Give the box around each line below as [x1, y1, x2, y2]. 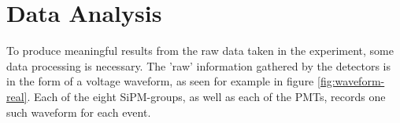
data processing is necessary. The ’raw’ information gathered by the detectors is [6, 57, 391, 74]
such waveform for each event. [6, 103, 151, 120]
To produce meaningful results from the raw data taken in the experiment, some [6, 42, 394, 59]
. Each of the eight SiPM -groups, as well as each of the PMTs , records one [27, 88, 386, 104]
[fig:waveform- [317, 73, 385, 89]
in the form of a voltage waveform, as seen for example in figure [6, 73, 314, 89]
